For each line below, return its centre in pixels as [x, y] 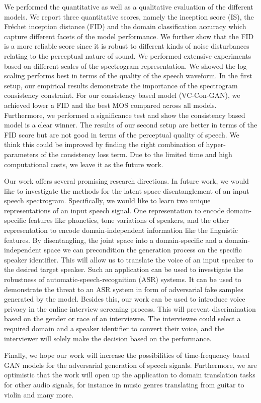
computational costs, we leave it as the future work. [84, 164]
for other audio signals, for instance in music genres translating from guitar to [124, 384]
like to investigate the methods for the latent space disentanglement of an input [127, 190]
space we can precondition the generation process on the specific [143, 250]
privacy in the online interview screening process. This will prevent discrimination [130, 308]
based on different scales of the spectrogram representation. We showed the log [125, 65]
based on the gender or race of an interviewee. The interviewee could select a [122, 318]
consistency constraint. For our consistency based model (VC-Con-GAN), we [122, 95]
